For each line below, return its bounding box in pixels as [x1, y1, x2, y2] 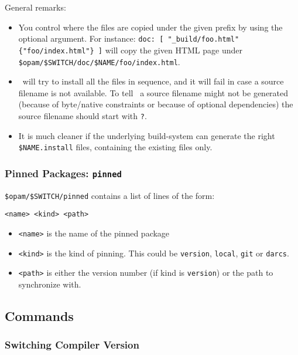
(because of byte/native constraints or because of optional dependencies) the [18, 98, 293, 110]
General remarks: [5, 1, 66, 13]
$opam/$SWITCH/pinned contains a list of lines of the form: [5, 189, 215, 201]
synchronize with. [18, 278, 81, 290]
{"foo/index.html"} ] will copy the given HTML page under [18, 43, 242, 56]
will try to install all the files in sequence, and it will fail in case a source [22, 75, 284, 87]
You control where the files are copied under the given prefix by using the [18, 21, 283, 33]
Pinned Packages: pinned [5, 165, 122, 180]
